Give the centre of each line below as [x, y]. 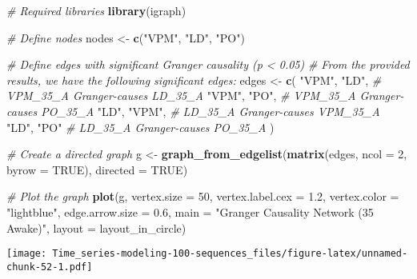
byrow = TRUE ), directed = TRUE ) [97, 169]
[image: [27, 254]
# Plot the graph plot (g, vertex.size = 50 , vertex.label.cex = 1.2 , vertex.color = [203, 196]
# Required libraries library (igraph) [96, 10]
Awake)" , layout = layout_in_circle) [96, 227]
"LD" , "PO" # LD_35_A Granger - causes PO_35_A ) [140, 127]
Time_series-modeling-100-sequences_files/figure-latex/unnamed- [230, 254]
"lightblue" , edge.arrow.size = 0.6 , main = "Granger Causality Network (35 [190, 211]
